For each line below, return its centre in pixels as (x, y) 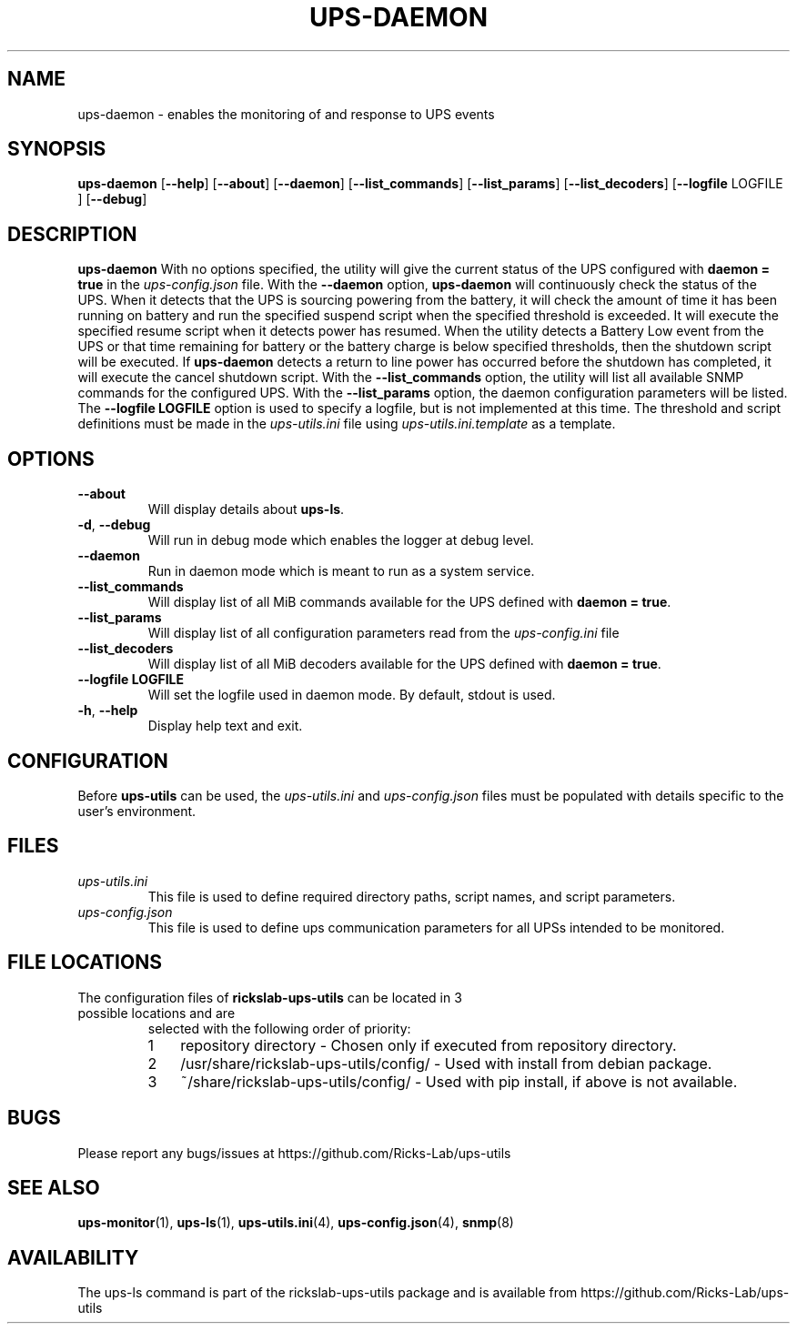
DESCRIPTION (72, 234)
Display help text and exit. (225, 726)
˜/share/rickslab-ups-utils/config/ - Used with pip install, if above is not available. (459, 1081)
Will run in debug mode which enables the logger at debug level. (341, 540)
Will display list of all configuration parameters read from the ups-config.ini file (383, 633)
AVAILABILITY (73, 1257)
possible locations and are (156, 1013)
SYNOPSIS (57, 149)
